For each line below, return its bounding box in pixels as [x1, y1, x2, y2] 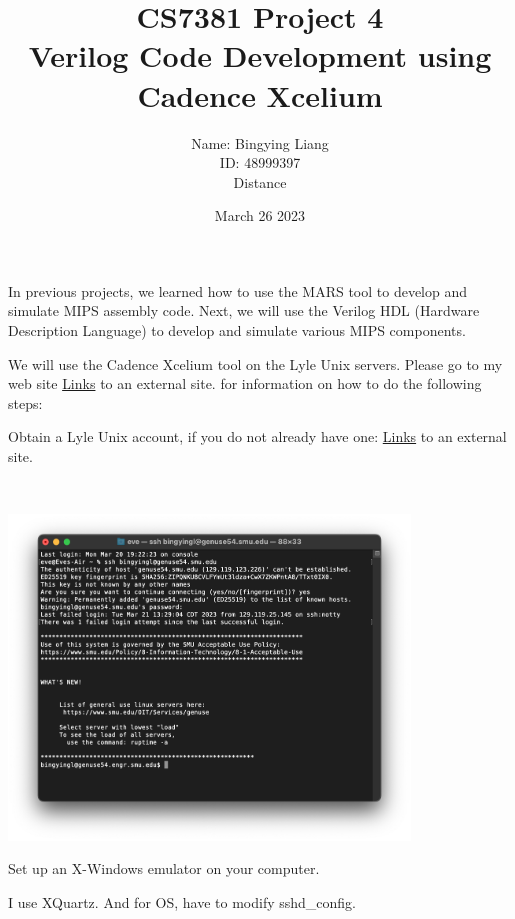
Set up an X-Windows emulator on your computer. [8, 858, 320, 879]
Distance [233, 171, 287, 192]
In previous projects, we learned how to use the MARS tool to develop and [8, 280, 468, 301]
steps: [8, 392, 43, 413]
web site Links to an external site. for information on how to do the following [8, 373, 482, 394]
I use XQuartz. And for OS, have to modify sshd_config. [8, 891, 356, 912]
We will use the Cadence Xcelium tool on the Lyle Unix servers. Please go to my [8, 353, 503, 374]
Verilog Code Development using [28, 35, 492, 76]
